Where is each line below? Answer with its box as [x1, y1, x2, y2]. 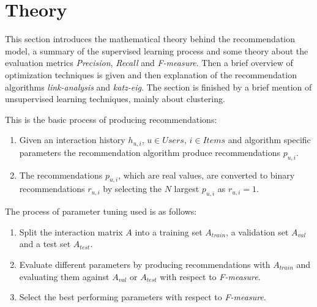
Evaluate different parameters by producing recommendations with [19, 257, 270, 270]
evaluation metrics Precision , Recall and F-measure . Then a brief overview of [5, 56, 293, 69]
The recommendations [19, 168, 103, 181]
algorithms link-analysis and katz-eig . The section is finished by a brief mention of [5, 80, 312, 93]
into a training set [135, 225, 203, 238]
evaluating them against [19, 270, 110, 283]
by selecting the [103, 182, 162, 195]
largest [174, 182, 200, 195]
